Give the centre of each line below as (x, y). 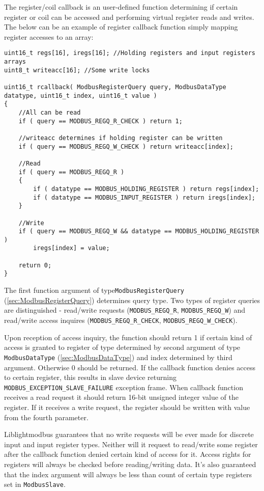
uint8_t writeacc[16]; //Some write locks (77, 70)
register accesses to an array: (49, 36)
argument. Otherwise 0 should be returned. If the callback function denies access (130, 367)
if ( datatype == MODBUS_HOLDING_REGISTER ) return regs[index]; (146, 189)
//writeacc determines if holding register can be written (121, 138)
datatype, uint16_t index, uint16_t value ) (81, 96)
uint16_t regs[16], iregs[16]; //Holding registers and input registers (130, 53)
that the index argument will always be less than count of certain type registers (128, 474)
